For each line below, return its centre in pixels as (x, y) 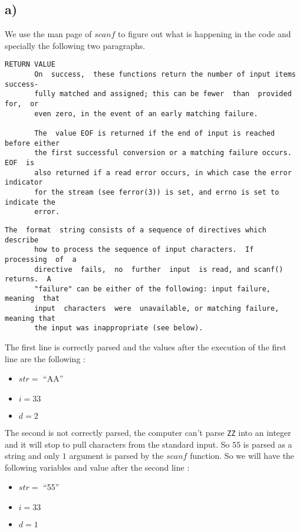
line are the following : (45, 358)
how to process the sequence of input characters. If (144, 250)
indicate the (30, 202)
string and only (32, 456)
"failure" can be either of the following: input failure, (153, 289)
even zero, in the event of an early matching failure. (146, 114)
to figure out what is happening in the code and (205, 34)
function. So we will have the (242, 456)
